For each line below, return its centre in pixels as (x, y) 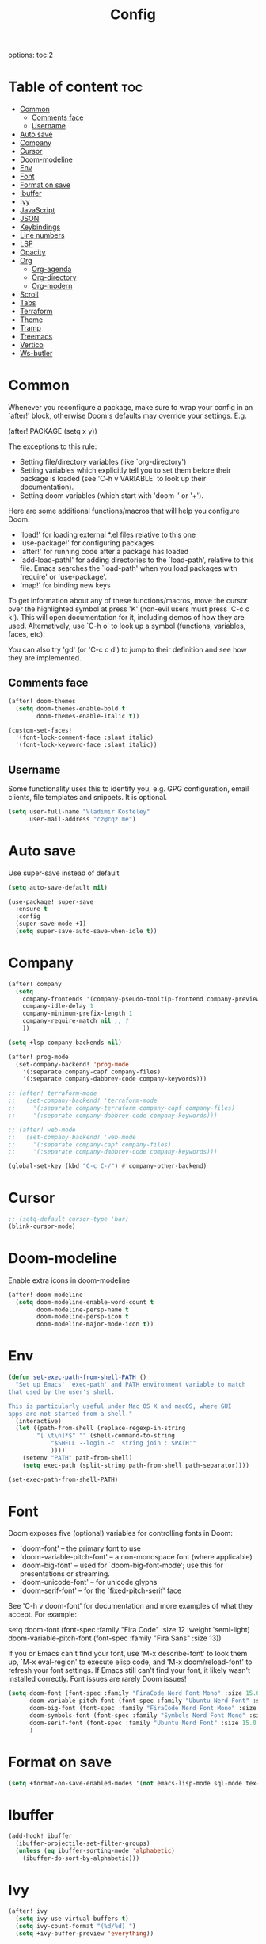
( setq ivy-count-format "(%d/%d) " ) (76, 1926)
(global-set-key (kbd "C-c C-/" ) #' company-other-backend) (108, 1166)
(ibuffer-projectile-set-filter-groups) (83, 1844)
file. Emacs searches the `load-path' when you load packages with (128, 568)
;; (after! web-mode (42, 1130)
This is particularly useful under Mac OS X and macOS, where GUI (120, 1406)
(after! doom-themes (42, 701)
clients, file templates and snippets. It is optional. (88, 797)
